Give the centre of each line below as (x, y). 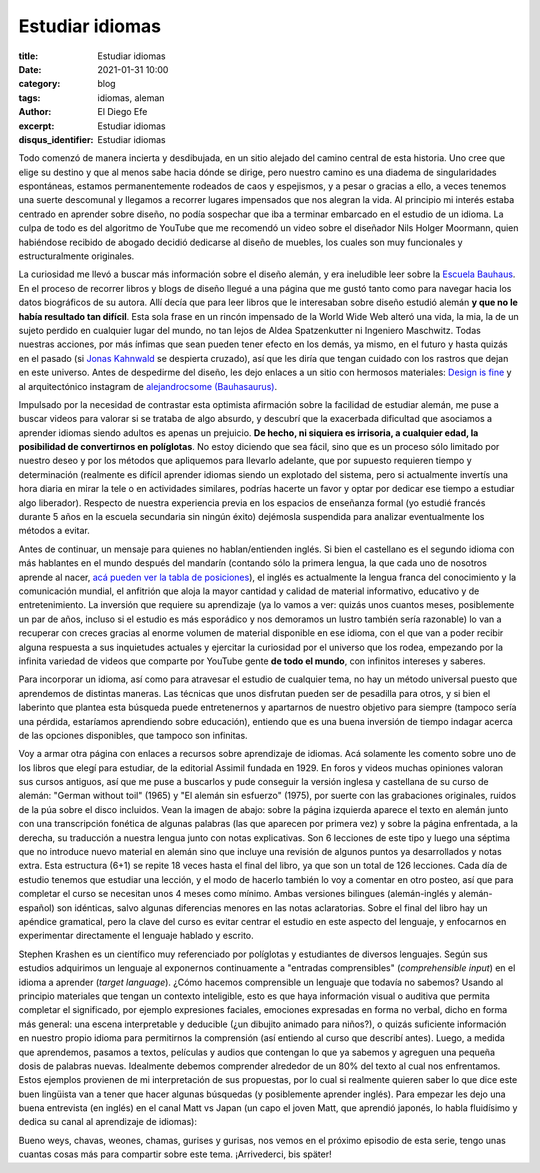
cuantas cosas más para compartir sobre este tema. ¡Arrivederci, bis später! (175, 1154)
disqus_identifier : (56, 139)
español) (36, 907)
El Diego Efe (122, 112)
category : (39, 84)
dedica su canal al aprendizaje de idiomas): (107, 1122)
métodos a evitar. (54, 531)
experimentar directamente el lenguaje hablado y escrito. (136, 936)
